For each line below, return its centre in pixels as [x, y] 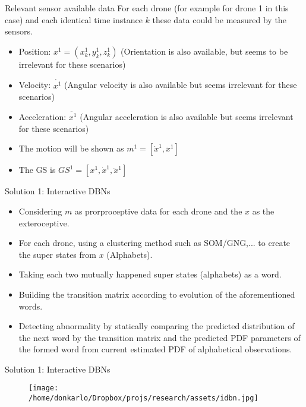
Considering [40, 211]
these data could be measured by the [219, 19]
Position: [35, 51]
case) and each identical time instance [74, 19]
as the [263, 211]
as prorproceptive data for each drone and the [158, 211]
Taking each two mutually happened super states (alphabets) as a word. [150, 274]
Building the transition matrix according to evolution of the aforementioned [157, 294]
